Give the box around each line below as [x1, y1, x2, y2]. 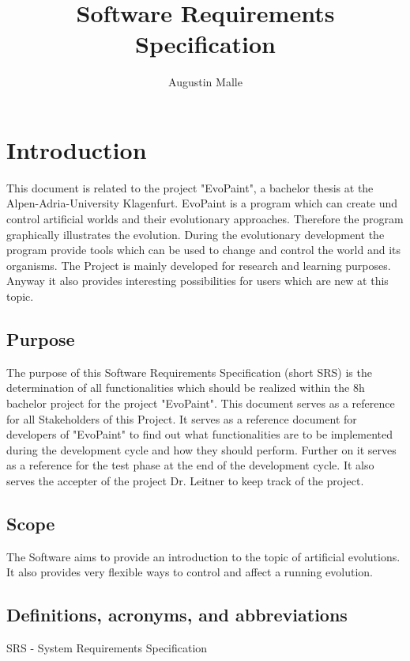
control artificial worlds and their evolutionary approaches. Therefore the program [6, 211, 404, 227]
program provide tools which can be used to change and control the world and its [6, 241, 401, 258]
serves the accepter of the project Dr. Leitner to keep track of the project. [6, 472, 364, 488]
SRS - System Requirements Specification [6, 640, 208, 656]
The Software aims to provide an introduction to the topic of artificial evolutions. [6, 548, 401, 564]
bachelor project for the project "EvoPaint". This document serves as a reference [6, 394, 395, 411]
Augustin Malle [168, 74, 243, 90]
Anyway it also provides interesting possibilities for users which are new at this [6, 272, 389, 289]
